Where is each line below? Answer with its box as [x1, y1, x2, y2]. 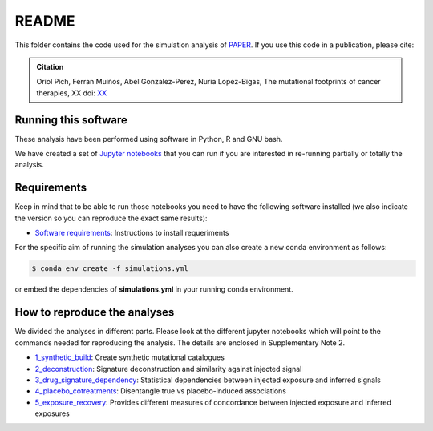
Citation [36, 62, 64, 71]
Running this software [14, 113, 128, 127]
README [14, 12, 75, 30]
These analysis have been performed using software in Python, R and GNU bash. [14, 134, 283, 143]
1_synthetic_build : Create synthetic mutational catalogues [34, 352, 225, 362]
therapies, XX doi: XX [36, 88, 107, 98]
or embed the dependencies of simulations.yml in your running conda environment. [14, 284, 293, 294]
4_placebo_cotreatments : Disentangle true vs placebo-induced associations [34, 386, 286, 396]
